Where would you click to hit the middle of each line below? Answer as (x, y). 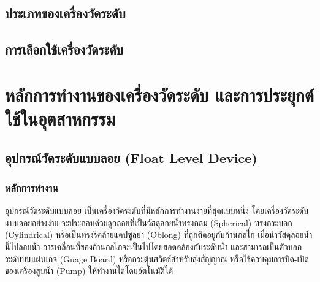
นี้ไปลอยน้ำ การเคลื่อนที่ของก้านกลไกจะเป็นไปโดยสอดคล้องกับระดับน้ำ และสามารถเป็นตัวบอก (154, 246)
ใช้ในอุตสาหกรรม (60, 118)
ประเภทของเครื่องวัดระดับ (65, 13)
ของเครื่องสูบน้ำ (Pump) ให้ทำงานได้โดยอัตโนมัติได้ (89, 271)
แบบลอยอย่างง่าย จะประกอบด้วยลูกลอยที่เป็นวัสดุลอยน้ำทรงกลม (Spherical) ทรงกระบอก (149, 222)
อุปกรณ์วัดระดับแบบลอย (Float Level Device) (131, 157)
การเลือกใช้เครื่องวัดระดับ (64, 49)
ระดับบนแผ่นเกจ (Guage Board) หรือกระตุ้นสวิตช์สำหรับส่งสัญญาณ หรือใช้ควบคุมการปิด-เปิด (157, 258)
